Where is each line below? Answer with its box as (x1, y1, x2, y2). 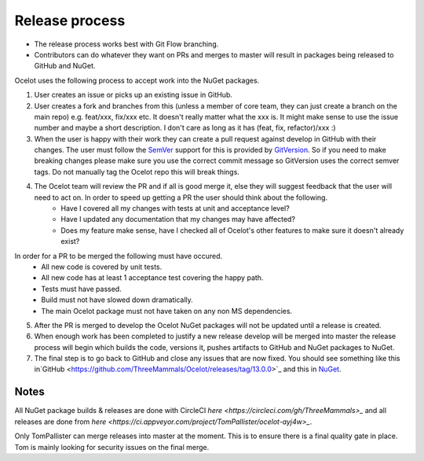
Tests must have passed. (41, 284, 122, 293)
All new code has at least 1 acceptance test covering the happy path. (41, 273, 264, 282)
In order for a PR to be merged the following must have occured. (14, 251, 223, 260)
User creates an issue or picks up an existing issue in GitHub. (34, 90, 233, 100)
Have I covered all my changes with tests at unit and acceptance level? (60, 204, 290, 213)
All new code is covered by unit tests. (41, 262, 163, 271)
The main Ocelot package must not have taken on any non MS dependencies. (41, 306, 293, 315)
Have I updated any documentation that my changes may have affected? (60, 215, 296, 224)
